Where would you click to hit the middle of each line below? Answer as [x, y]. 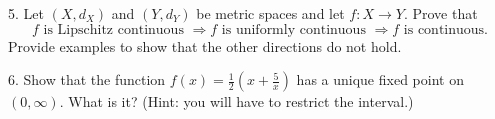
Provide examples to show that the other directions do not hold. [205, 45]
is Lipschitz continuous [113, 29]
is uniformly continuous [293, 29]
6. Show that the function [87, 79]
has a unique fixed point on [380, 79]
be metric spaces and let [270, 13]
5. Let [26, 13]
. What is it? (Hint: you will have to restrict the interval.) [236, 101]
